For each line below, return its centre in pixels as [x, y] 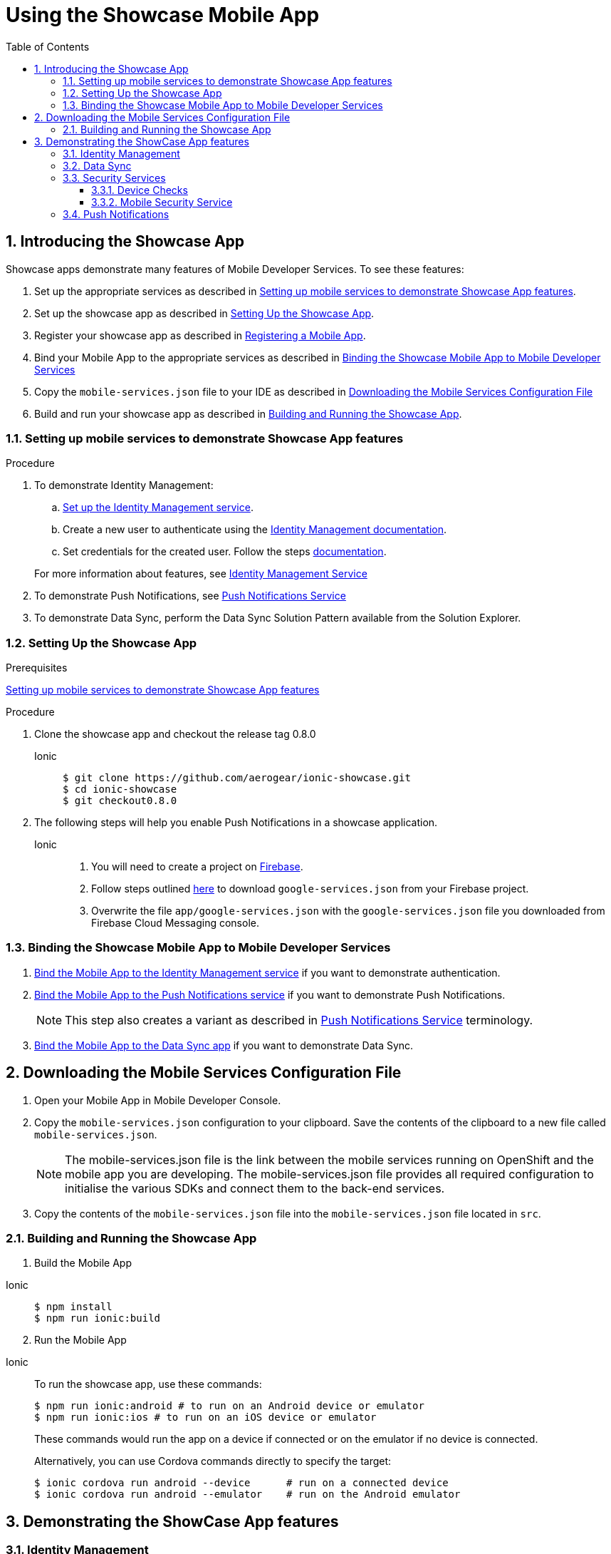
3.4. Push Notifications [116, 214]
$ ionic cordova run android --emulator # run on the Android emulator [247, 1494]
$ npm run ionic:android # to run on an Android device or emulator [229, 1406]
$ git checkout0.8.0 [120, 801]
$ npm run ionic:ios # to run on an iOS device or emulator [205, 1417]
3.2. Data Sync [97, 165]
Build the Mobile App [83, 1263]
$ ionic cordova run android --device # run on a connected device [241, 1483]
